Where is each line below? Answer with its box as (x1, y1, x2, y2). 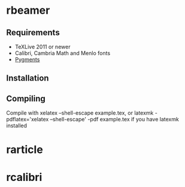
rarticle (6, 143, 43, 157)
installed (6, 122, 28, 129)
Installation (6, 73, 49, 84)
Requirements (6, 27, 60, 38)
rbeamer (6, 4, 50, 17)
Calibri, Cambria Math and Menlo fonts (14, 50, 111, 57)
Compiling (6, 93, 46, 103)
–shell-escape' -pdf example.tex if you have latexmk (50, 116, 180, 123)
